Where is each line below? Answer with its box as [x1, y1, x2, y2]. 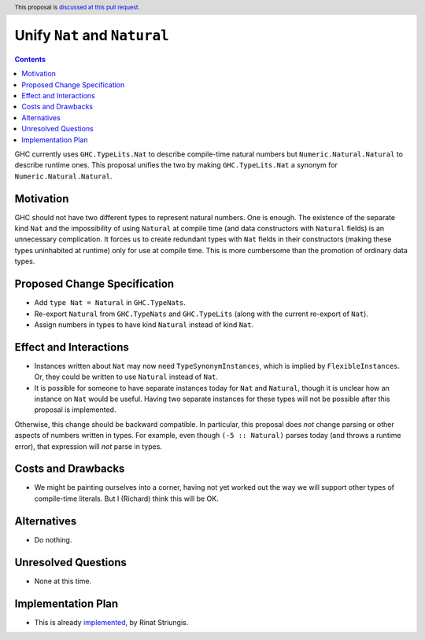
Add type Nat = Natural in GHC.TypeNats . [34, 298, 187, 307]
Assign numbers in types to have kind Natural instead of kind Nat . [34, 319, 254, 329]
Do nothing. [34, 535, 72, 544]
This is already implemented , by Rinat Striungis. [34, 617, 189, 627]
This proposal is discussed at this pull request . [14, 3, 141, 11]
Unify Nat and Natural [14, 27, 169, 45]
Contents [14, 54, 46, 64]
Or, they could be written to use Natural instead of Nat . [34, 372, 219, 381]
